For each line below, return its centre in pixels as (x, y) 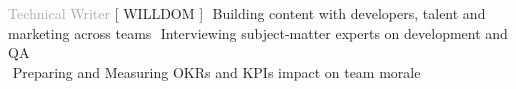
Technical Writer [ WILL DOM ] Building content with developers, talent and (247, 13)
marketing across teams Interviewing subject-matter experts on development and (258, 32)
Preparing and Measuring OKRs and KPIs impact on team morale (216, 71)
